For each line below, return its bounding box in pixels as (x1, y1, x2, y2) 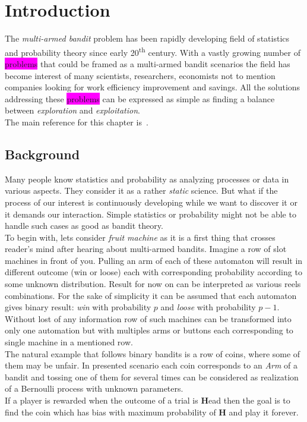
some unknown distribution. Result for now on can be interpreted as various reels (5, 278, 301, 290)
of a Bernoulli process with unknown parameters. (5, 382, 183, 395)
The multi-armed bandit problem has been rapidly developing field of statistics (5, 32, 290, 45)
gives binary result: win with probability (5, 301, 151, 313)
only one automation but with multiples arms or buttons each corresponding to (5, 324, 293, 336)
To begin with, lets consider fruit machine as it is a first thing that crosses (5, 231, 276, 243)
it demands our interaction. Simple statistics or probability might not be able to (5, 207, 296, 220)
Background (5, 144, 80, 163)
